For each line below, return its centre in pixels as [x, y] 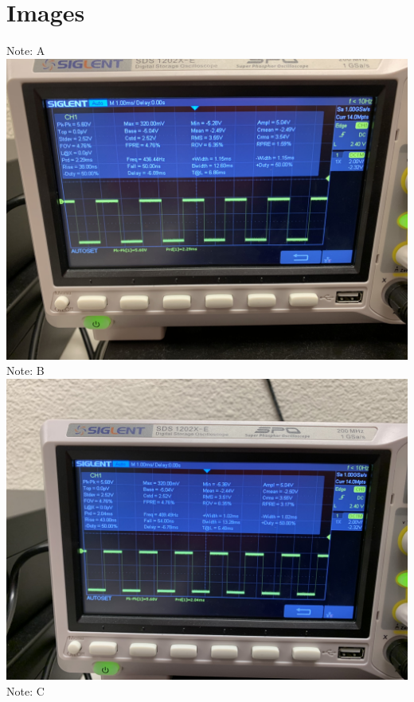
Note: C [25, 690]
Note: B [25, 370]
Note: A [26, 51]
